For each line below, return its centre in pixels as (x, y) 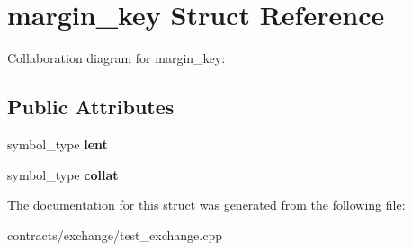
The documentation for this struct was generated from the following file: (206, 205)
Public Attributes (91, 107)
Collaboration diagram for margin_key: (116, 58)
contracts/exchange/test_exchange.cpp (115, 234)
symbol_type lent (58, 143)
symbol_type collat (63, 174)
